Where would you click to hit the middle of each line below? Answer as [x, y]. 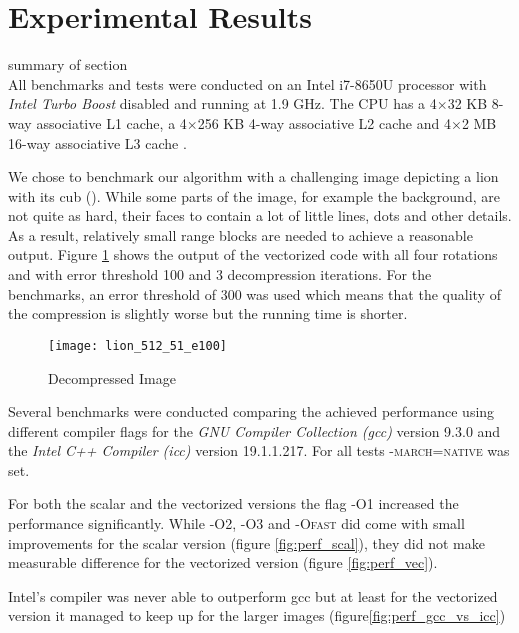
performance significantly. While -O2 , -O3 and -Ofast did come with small [236, 523]
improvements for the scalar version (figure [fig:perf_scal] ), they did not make [246, 542]
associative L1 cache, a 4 [111, 122]
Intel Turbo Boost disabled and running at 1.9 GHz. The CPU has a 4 [222, 103]
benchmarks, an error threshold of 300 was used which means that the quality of [254, 293]
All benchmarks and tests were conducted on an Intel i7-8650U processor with [247, 83]
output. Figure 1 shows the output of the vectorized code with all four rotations [253, 254]
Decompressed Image [112, 377]
